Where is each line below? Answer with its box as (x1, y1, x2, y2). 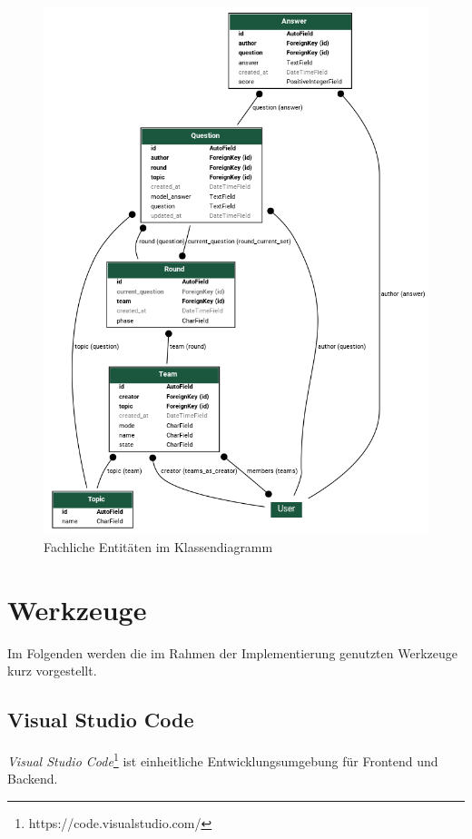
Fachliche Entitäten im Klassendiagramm (44, 537, 273, 556)
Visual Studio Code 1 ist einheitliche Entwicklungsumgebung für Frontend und (7, 749, 438, 770)
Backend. (7, 769, 58, 788)
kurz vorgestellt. (7, 661, 97, 680)
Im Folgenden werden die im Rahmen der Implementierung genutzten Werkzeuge (7, 643, 457, 662)
